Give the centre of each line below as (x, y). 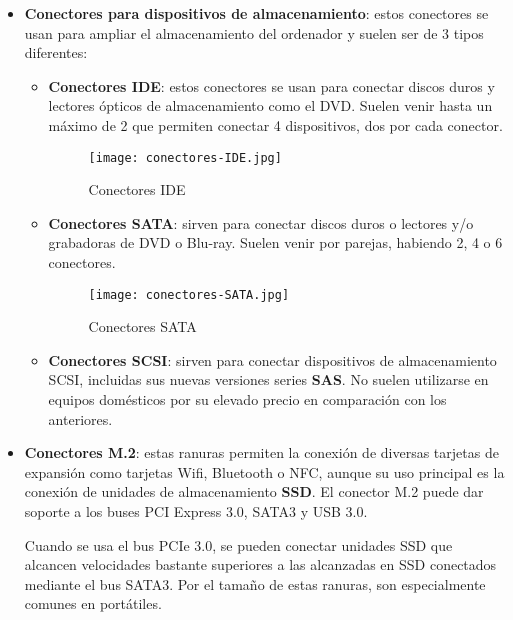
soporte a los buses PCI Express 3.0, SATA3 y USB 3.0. (196, 511)
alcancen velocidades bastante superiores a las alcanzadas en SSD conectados (260, 564)
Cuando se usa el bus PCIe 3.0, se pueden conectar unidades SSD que (238, 544)
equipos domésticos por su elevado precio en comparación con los (247, 399)
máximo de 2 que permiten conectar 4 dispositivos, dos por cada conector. (275, 124)
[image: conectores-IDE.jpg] (185, 157)
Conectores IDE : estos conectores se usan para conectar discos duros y (271, 85)
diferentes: (56, 52)
